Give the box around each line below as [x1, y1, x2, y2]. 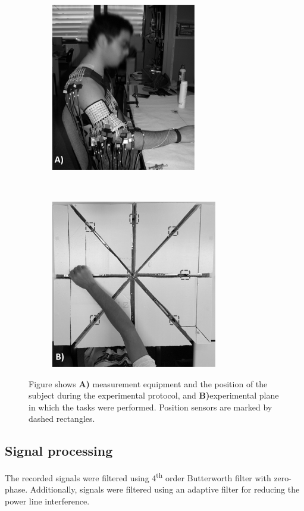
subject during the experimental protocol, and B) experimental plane [29, 389, 279, 402]
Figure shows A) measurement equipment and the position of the [29, 377, 268, 390]
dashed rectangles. [29, 412, 95, 425]
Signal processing [5, 441, 113, 460]
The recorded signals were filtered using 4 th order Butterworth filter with [5, 470, 271, 484]
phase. [5, 483, 28, 496]
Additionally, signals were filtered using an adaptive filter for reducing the [30, 483, 300, 496]
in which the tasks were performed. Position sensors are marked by [29, 400, 272, 413]
